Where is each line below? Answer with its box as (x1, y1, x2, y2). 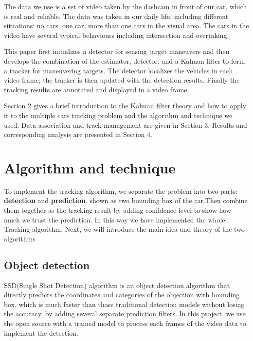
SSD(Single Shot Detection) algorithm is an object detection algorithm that (4, 280, 230, 290)
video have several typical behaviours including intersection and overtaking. (4, 30, 229, 40)
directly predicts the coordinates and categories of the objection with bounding (4, 290, 240, 300)
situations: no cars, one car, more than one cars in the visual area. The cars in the (4, 20, 249, 31)
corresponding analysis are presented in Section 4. (4, 129, 152, 139)
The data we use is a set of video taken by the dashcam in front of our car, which (4, 1, 247, 11)
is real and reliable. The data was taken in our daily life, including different (4, 11, 229, 21)
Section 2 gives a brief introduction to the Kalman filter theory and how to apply (4, 101, 247, 111)
